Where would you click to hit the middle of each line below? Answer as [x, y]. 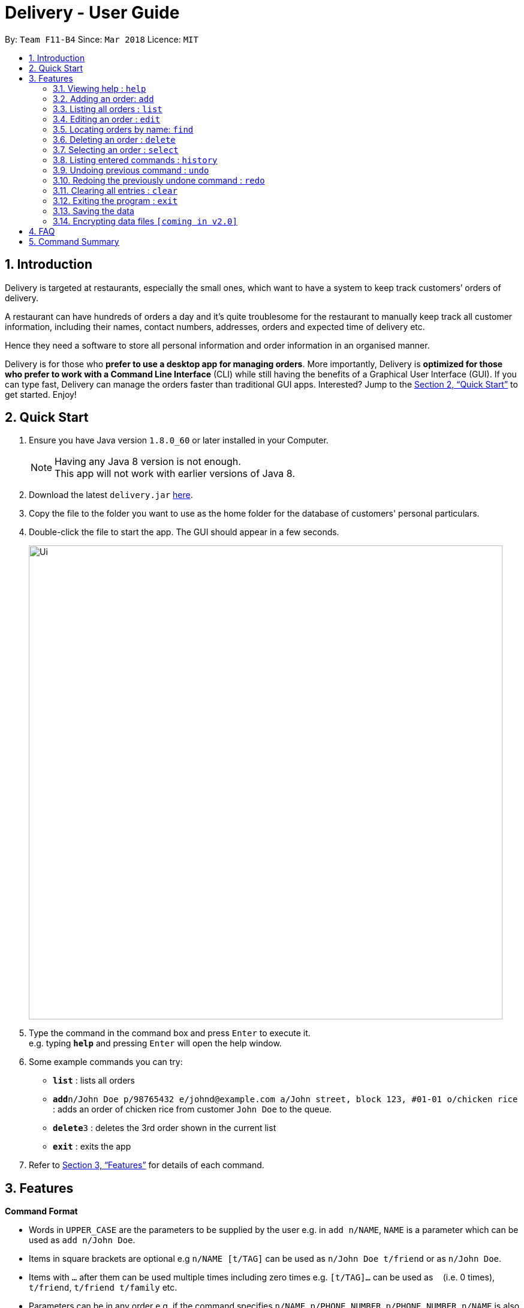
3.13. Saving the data [94, 211]
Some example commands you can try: [106, 1062]
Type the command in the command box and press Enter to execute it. [170, 1033]
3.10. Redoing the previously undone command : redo [159, 180]
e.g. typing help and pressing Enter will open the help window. [155, 1043]
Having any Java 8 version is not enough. [148, 462]
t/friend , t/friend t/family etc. [103, 1288]
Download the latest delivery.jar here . [111, 495]
